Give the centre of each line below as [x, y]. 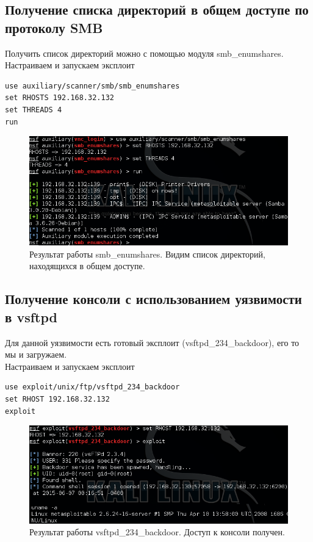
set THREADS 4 [34, 110]
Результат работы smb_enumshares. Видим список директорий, [148, 254]
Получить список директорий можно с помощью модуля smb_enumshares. [144, 53]
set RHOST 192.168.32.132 [57, 399]
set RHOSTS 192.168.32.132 [59, 98]
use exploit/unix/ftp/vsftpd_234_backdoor [92, 387]
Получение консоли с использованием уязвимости [153, 299]
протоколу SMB [54, 27]
